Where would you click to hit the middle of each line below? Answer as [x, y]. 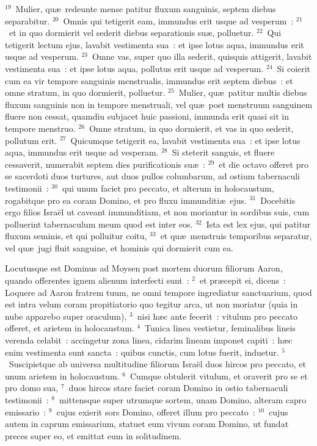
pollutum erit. [31, 140]
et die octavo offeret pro [264, 164]
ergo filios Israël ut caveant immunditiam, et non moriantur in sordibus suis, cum [157, 212]
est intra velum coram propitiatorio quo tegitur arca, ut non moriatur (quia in [151, 304]
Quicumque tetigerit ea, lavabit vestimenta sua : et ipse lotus [185, 140]
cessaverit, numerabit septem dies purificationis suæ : [105, 164]
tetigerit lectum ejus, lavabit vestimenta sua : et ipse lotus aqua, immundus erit [155, 44]
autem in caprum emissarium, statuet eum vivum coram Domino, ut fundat [147, 424]
